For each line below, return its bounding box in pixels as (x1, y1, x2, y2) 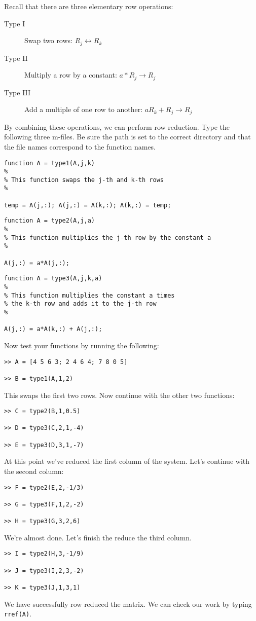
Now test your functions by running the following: (4, 340, 159, 350)
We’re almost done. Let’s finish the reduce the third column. (4, 532, 192, 542)
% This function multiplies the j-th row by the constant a (4, 234, 211, 241)
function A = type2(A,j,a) (4, 217, 95, 225)
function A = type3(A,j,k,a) (4, 275, 102, 282)
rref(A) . (4, 608, 32, 619)
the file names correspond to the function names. (4, 141, 156, 152)
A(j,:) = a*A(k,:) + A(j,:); (4, 325, 102, 333)
